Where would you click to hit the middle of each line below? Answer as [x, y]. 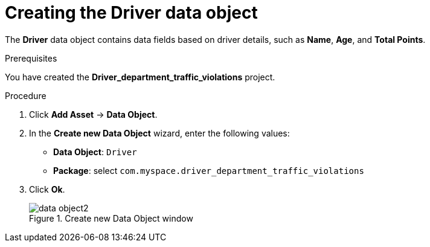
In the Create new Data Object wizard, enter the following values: [159, 133]
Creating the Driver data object [131, 13]
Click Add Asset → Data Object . [93, 114]
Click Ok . [47, 189]
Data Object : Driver [95, 152]
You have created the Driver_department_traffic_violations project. [140, 77]
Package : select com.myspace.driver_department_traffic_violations [209, 170]
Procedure [26, 95]
